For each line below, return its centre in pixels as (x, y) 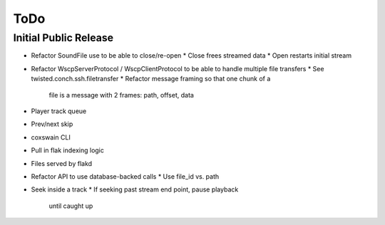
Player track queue (59, 111)
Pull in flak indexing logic (68, 150)
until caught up (71, 206)
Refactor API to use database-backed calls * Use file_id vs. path (125, 176)
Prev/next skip (52, 124)
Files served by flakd (62, 163)
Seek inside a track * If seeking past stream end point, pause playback (135, 189)
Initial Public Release (63, 38)
